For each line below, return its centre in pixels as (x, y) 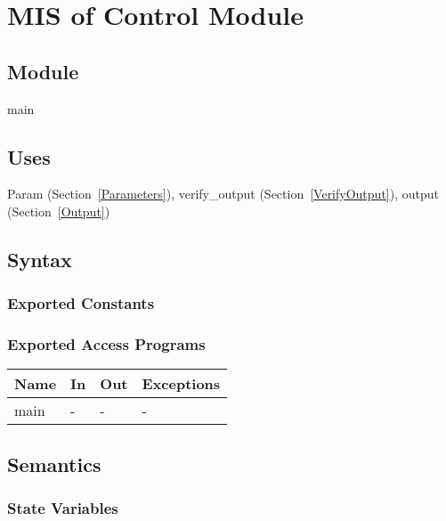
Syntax (40, 259)
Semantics (54, 464)
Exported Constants (81, 303)
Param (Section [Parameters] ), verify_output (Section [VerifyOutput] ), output (223, 194)
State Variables (63, 508)
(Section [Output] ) (59, 211)
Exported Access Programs (106, 344)
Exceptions (181, 384)
